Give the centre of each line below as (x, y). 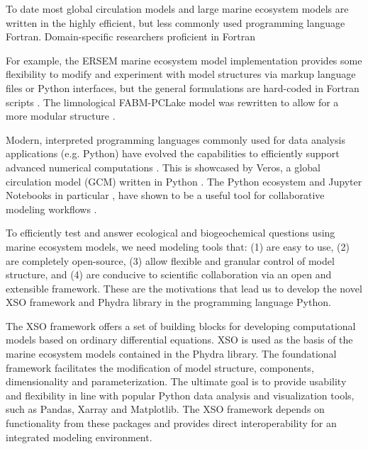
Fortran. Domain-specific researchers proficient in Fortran (130, 36)
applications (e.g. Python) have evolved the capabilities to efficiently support (173, 153)
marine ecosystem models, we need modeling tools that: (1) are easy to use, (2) (178, 246)
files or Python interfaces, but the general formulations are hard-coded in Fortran (183, 87)
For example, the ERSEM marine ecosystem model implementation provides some (184, 60)
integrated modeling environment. (79, 437)
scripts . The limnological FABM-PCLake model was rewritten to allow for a (172, 102)
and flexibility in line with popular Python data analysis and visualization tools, (180, 395)
